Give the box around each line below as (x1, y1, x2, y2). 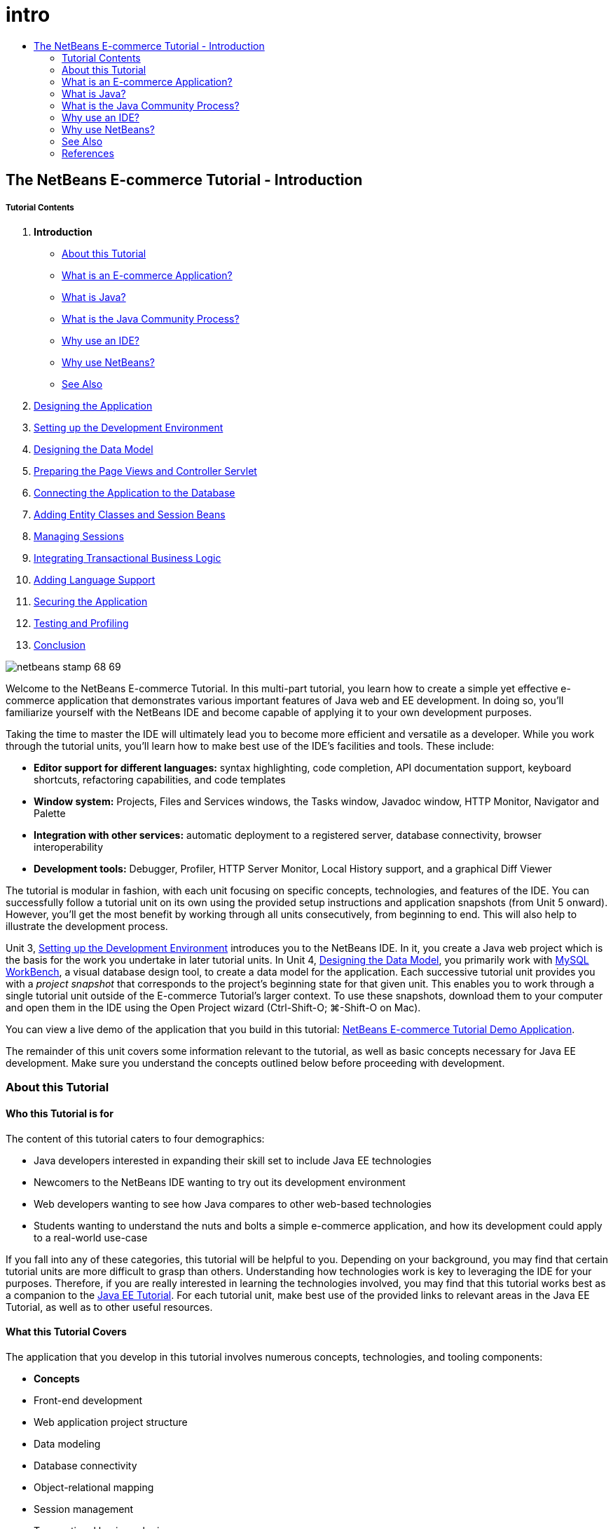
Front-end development (34, 1394, 143, 1406)
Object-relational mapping (34, 1481, 154, 1493)
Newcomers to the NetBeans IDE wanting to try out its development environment (34, 1176, 406, 1188)
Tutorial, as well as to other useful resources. (6, 1300, 213, 1313)
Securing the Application (34, 595, 148, 607)
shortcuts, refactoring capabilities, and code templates (34, 773, 286, 786)
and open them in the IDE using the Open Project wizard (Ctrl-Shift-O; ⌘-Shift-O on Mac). (6, 1001, 421, 1013)
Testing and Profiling (34, 617, 129, 629)
